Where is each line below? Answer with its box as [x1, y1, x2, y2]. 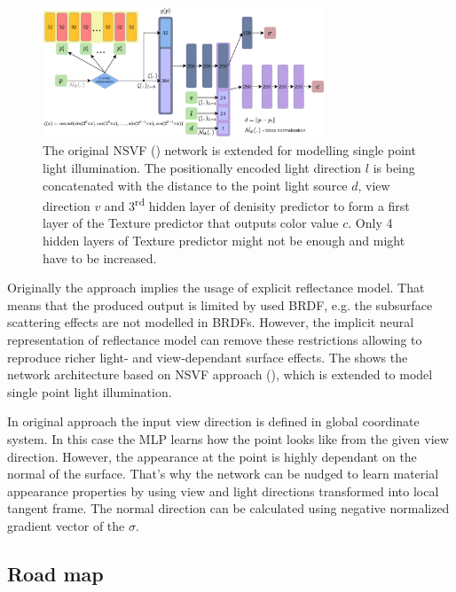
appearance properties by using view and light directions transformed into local [7, 481, 439, 500]
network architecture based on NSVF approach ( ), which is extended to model [7, 365, 433, 384]
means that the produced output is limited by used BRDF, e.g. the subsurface [7, 295, 433, 314]
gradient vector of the [7, 516, 125, 534]
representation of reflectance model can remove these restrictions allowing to [7, 331, 422, 348]
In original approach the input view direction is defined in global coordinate [7, 412, 420, 431]
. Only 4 [348, 214, 393, 232]
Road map [7, 559, 104, 587]
